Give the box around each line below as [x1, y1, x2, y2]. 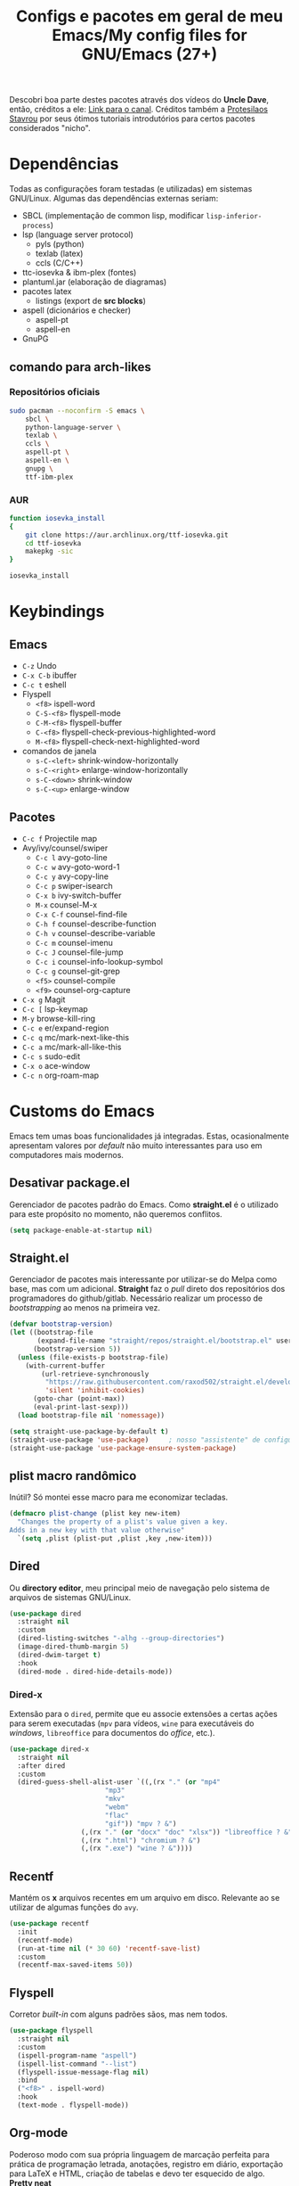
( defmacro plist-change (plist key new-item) [9, 1509, 181, 1518]
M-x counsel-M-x [35, 899, 98, 910]
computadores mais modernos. [9, 1149, 125, 1160]
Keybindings [9, 602, 105, 621]
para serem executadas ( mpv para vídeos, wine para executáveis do [9, 1718, 255, 1729]
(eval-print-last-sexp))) [32, 1402, 129, 1412]
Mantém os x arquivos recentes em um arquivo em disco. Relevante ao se [9, 1893, 280, 1903]
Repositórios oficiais [9, 386, 101, 399]
